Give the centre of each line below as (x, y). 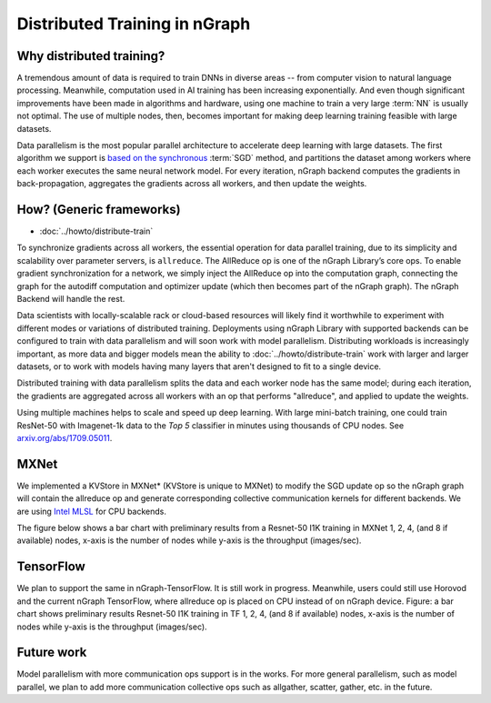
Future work (52, 653)
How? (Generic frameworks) (99, 210)
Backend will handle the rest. (71, 299)
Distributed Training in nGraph (134, 24)
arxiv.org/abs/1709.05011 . (65, 437)
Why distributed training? (91, 56)
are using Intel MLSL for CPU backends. (92, 511)
